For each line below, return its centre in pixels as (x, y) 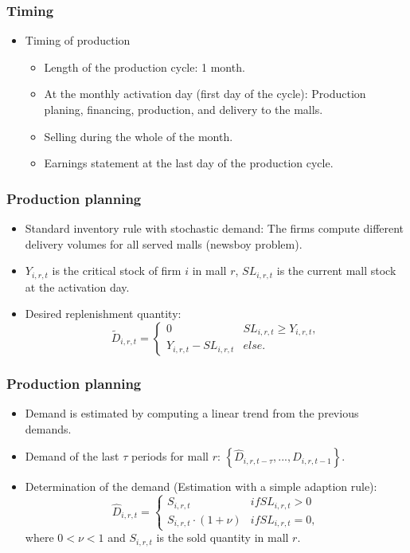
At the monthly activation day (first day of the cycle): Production (205, 94)
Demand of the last (72, 456)
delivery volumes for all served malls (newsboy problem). (164, 243)
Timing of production (78, 40)
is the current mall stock (336, 271)
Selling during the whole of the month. (139, 136)
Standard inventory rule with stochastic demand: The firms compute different (215, 228)
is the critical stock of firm (117, 271)
